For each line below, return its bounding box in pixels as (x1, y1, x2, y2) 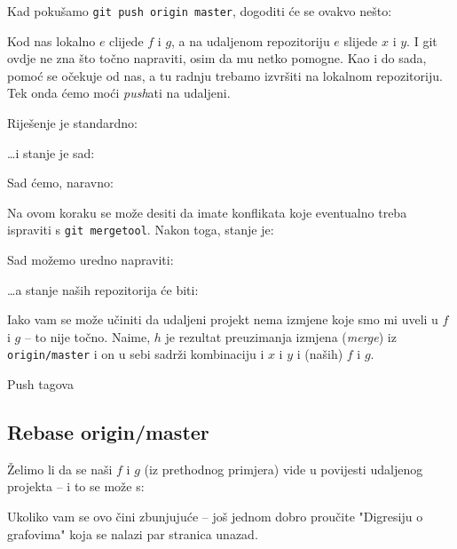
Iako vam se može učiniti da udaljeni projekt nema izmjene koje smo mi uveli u (7, 310, 438, 329)
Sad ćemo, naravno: (7, 173, 114, 192)
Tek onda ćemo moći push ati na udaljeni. (7, 84, 231, 102)
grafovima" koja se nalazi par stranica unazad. (7, 524, 258, 543)
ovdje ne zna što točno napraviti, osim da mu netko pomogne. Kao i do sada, (7, 49, 427, 68)
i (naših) (296, 345, 343, 363)
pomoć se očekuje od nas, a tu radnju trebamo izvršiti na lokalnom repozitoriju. (7, 66, 443, 84)
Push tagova (7, 375, 74, 394)
